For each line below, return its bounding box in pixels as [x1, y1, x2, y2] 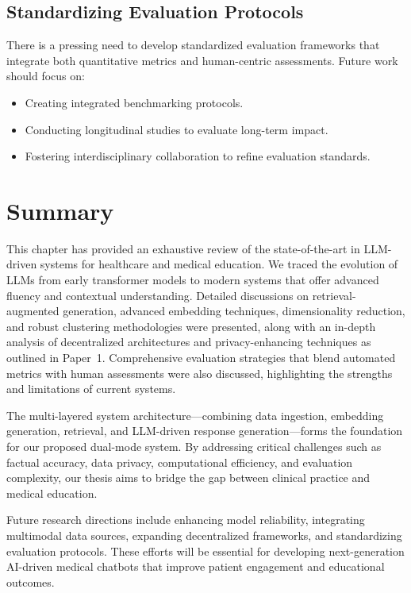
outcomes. [6, 573, 55, 590]
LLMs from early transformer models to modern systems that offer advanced [6, 271, 379, 288]
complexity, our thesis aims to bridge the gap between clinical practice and [6, 469, 371, 486]
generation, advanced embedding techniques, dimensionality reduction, [63, 302, 405, 319]
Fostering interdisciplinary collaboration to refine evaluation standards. [25, 148, 371, 164]
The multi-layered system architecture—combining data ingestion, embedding [6, 406, 384, 423]
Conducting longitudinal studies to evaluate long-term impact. [25, 121, 328, 137]
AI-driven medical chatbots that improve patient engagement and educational [6, 558, 385, 575]
